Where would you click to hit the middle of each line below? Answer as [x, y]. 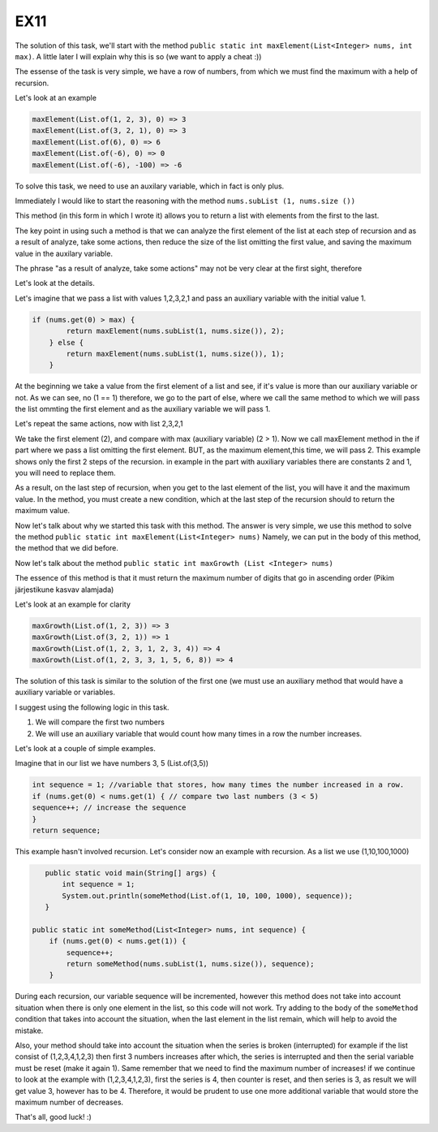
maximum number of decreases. [69, 1102]
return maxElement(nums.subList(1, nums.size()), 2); [175, 331]
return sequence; [67, 830]
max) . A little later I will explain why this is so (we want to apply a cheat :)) [138, 56]
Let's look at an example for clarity [73, 604]
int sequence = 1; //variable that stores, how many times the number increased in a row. [218, 785]
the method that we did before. [67, 548]
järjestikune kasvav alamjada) [64, 590]
